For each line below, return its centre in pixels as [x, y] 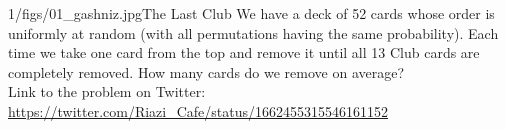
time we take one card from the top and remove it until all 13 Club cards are [244, 52]
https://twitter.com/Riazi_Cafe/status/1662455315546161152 [198, 110]
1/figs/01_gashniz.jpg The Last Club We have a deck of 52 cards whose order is [251, 13]
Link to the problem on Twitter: [107, 91]
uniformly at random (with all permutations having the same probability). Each [253, 32]
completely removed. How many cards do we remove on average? [206, 71]
